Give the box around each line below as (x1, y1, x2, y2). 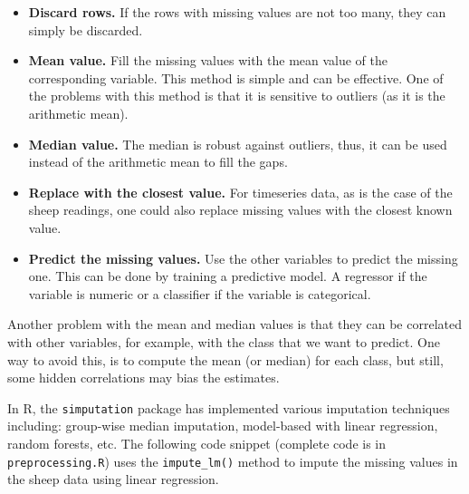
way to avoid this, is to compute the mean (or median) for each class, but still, (7, 350, 444, 369)
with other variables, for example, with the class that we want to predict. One (7, 332, 440, 351)
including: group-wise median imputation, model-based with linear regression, (7, 416, 438, 435)
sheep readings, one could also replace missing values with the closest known (28, 200, 453, 219)
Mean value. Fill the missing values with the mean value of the (28, 51, 388, 70)
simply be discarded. (28, 20, 143, 39)
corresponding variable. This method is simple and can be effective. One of (28, 68, 444, 87)
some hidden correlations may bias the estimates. (7, 368, 280, 387)
